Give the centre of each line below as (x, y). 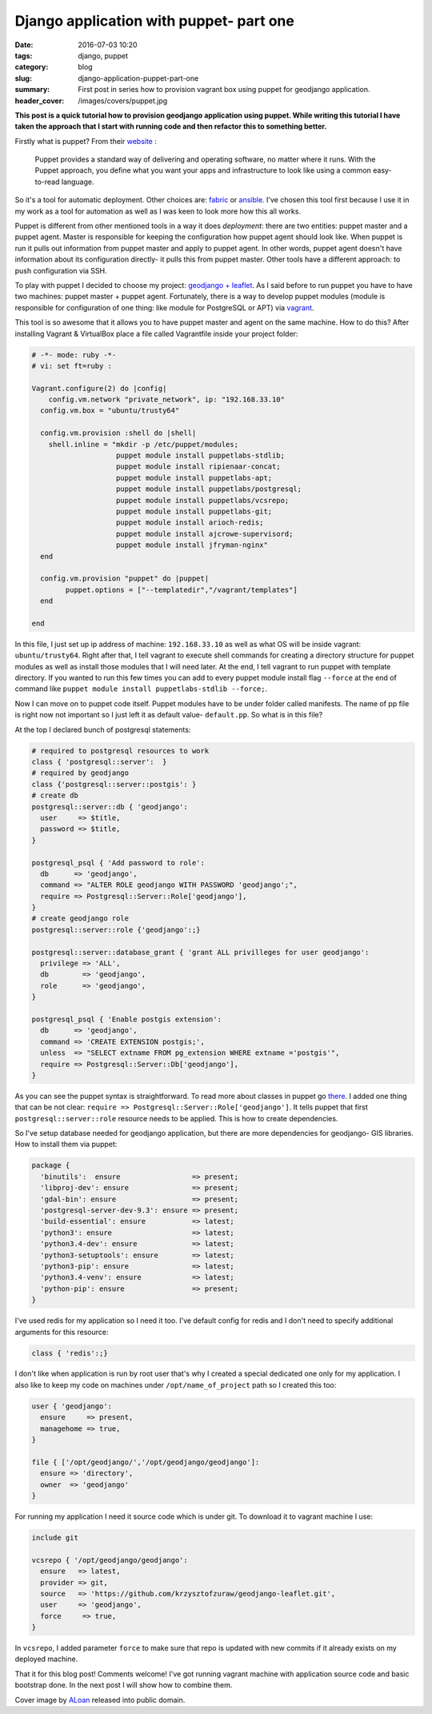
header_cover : (40, 101)
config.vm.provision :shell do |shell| (118, 433)
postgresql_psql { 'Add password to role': (118, 863)
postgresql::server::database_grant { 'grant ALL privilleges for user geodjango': (200, 952)
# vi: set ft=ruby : (72, 366)
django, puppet (103, 55)
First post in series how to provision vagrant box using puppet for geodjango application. (224, 90)
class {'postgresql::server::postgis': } (114, 784)
